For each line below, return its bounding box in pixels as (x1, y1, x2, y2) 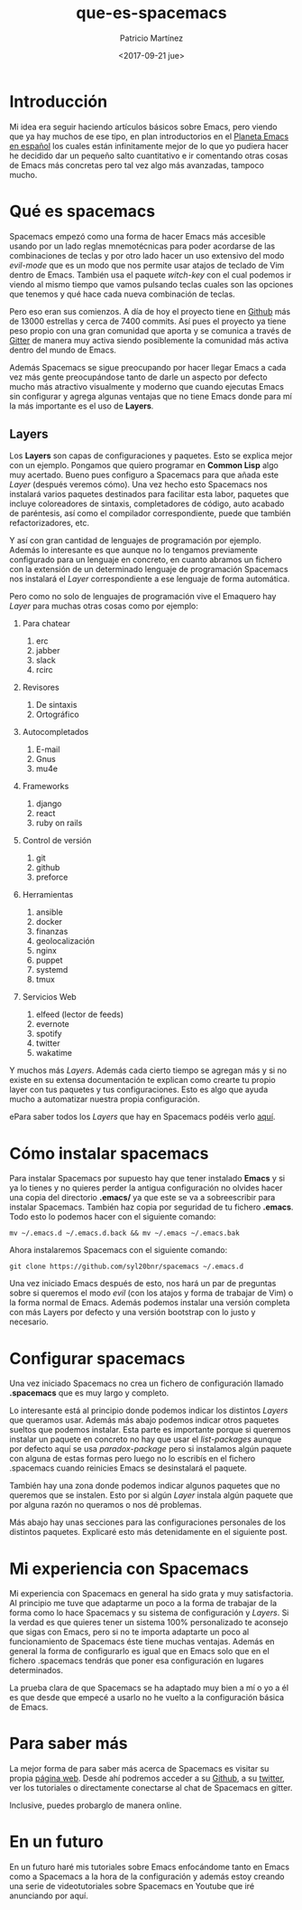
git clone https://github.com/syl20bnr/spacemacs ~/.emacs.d (9, 1262, 244, 1272)
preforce (35, 871, 69, 883)
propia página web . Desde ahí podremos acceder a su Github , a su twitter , (9, 1773, 286, 1783)
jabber (35, 645, 60, 656)
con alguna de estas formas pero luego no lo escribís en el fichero (9, 1454, 256, 1464)
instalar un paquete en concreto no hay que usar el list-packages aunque (9, 1434, 282, 1444)
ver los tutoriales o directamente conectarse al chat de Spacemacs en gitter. (9, 1783, 293, 1793)
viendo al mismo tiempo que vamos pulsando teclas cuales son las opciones (9, 278, 294, 289)
